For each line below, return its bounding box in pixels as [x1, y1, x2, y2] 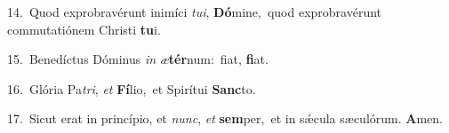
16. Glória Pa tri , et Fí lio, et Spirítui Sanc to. [7, 79, 256, 98]
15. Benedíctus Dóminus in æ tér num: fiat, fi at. [7, 50, 269, 68]
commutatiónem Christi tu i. [7, 20, 161, 38]
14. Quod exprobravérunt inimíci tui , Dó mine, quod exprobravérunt [7, 3, 382, 20]
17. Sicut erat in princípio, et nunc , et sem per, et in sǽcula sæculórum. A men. [7, 109, 443, 128]
